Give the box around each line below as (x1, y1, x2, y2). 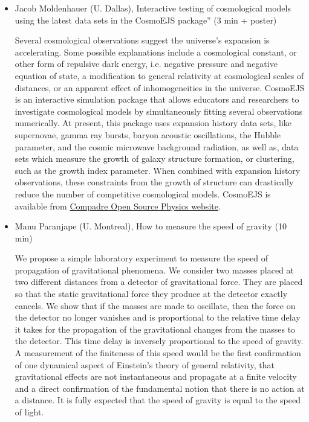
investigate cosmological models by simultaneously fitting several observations (15, 104, 303, 117)
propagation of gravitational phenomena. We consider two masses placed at (15, 263, 294, 276)
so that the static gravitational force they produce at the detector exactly (15, 287, 288, 300)
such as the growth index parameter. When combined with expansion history (15, 164, 301, 176)
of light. (15, 406, 44, 418)
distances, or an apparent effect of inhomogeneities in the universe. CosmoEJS (15, 81, 305, 94)
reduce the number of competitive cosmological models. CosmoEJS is (15, 187, 271, 200)
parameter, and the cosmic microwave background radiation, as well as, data (15, 140, 299, 153)
